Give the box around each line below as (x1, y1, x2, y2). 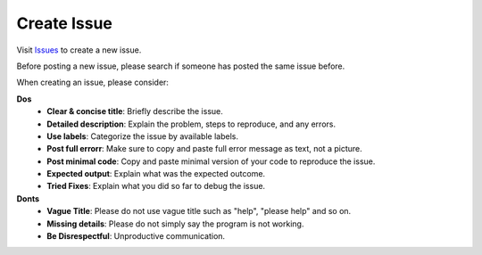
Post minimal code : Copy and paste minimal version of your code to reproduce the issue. (46, 156, 376, 167)
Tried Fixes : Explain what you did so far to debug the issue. (46, 181, 266, 192)
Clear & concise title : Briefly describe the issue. (46, 106, 223, 117)
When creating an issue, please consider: (16, 77, 170, 88)
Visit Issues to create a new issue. (16, 45, 142, 55)
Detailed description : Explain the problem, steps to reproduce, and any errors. (46, 119, 337, 129)
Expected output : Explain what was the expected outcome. (46, 169, 266, 179)
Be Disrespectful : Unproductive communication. (46, 231, 226, 242)
